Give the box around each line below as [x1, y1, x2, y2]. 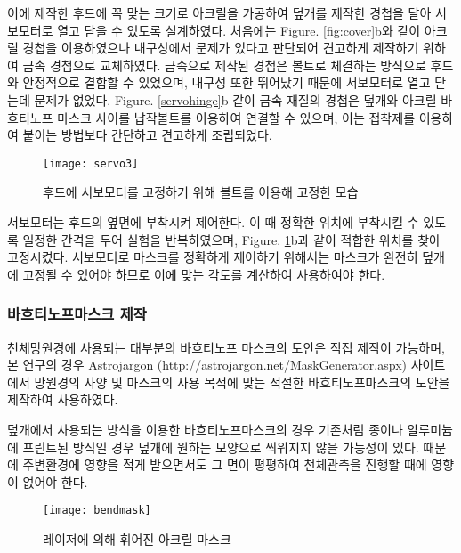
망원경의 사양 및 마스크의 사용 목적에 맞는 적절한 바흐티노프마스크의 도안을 [34, 372, 450, 391]
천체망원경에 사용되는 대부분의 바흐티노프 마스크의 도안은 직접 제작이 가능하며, [7, 337, 445, 356]
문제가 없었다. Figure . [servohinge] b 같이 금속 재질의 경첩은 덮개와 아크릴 [34, 90, 437, 109]
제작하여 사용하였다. [7, 390, 118, 409]
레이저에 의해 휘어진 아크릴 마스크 [43, 530, 231, 548]
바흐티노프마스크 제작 [7, 303, 147, 325]
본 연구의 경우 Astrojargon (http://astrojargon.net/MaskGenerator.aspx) [7, 355, 407, 374]
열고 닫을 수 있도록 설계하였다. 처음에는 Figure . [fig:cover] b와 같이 [57, 20, 421, 39]
